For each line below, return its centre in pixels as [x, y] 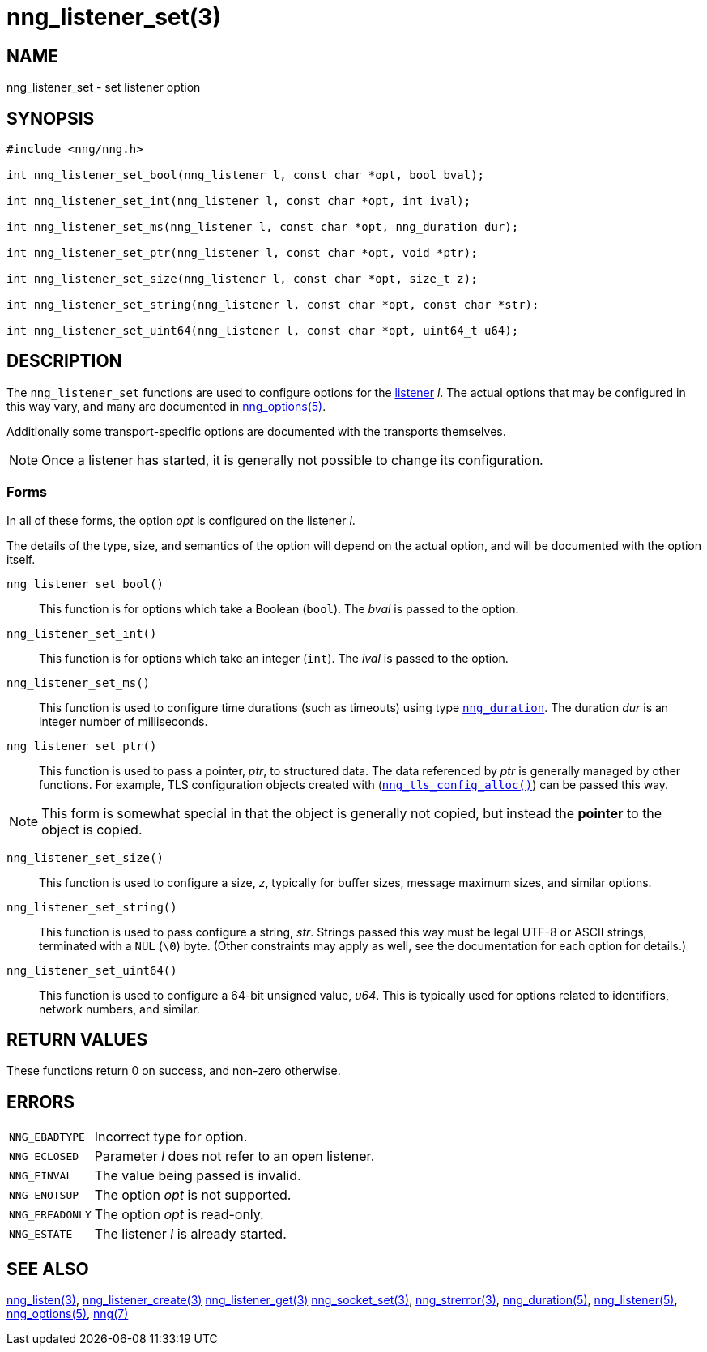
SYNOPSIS [51, 118]
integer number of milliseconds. [124, 721]
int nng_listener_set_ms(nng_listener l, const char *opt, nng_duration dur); [263, 227]
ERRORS [41, 1102]
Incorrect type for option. [171, 1137]
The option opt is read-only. [179, 1215]
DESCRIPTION [64, 361]
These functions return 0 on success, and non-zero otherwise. [174, 1071]
